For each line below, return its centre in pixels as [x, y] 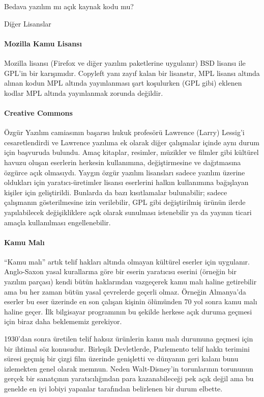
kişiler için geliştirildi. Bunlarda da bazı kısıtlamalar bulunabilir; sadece [116, 192]
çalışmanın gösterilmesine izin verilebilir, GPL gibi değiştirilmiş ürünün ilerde [125, 202]
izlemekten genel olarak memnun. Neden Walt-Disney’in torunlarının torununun [129, 368]
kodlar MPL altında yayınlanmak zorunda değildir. [84, 92]
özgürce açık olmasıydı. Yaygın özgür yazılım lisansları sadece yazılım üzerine [125, 172]
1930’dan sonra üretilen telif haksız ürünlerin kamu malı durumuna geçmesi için [129, 339]
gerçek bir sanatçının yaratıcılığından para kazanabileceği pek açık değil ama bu [129, 378]
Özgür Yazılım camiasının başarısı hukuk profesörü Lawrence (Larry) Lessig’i [124, 132]
